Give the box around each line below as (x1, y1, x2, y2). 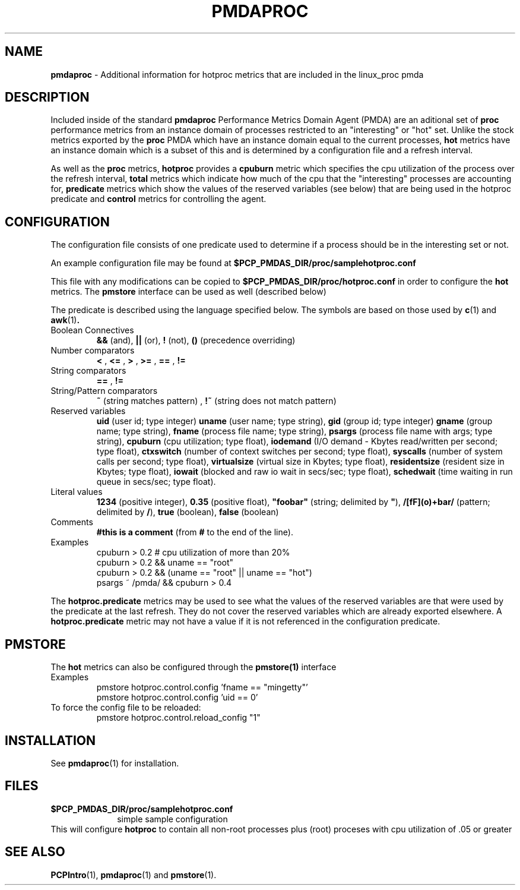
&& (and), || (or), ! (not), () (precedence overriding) (96, 335, 296, 346)
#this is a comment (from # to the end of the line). (96, 527, 293, 538)
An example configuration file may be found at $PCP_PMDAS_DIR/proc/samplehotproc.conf (50, 258, 416, 269)
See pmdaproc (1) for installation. (50, 758, 179, 768)
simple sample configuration (117, 813, 228, 824)
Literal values (50, 487, 103, 497)
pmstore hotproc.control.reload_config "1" (96, 712, 261, 723)
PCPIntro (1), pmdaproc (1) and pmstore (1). (50, 869, 217, 880)
